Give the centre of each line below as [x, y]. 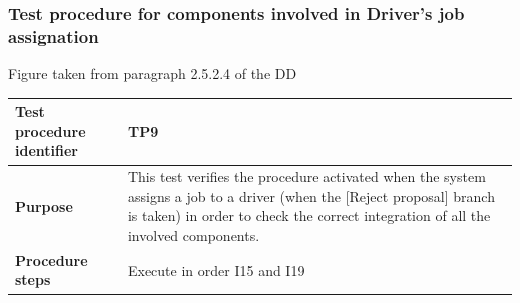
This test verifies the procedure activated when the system [306, 176]
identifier [46, 150]
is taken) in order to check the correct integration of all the [309, 215]
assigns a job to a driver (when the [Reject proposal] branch [311, 195]
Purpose [44, 205]
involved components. [193, 235]
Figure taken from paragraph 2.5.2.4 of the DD [152, 73]
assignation [53, 35]
